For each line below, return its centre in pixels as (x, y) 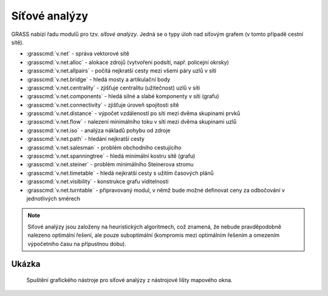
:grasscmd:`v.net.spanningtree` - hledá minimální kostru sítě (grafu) (111, 156)
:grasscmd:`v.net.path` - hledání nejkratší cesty (86, 139)
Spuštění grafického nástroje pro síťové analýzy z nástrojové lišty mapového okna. (130, 280)
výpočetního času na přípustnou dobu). (77, 244)
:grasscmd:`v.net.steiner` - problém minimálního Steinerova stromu (110, 164)
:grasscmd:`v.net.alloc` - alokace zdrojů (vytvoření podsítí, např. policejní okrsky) (128, 62)
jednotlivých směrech (53, 199)
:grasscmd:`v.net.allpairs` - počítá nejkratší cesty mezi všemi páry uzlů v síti (121, 71)
